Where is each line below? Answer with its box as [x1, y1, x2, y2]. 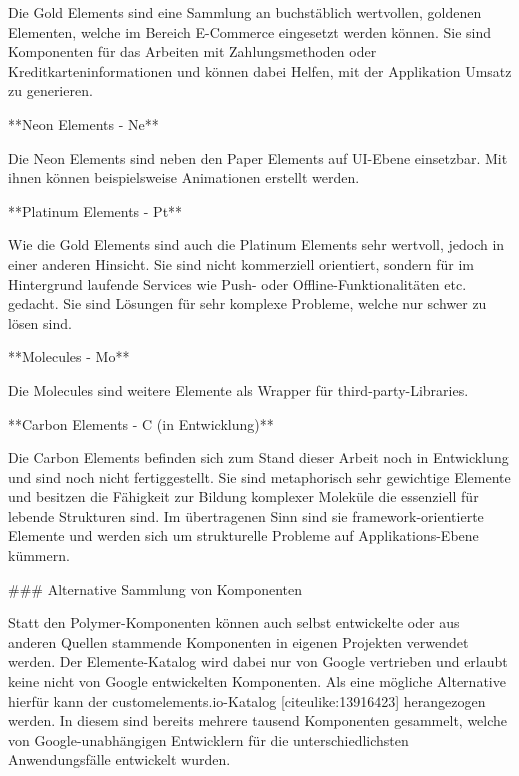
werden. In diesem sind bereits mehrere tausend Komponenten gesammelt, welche [8, 710, 508, 731]
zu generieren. [8, 80, 93, 101]
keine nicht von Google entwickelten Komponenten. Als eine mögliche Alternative [8, 671, 506, 692]
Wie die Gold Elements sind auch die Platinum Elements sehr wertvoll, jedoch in [8, 234, 505, 255]
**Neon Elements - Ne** [8, 113, 159, 134]
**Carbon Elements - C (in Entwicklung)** [8, 413, 274, 434]
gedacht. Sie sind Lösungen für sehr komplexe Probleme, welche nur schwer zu [8, 293, 487, 314]
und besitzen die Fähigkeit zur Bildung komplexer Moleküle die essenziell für [8, 486, 479, 507]
